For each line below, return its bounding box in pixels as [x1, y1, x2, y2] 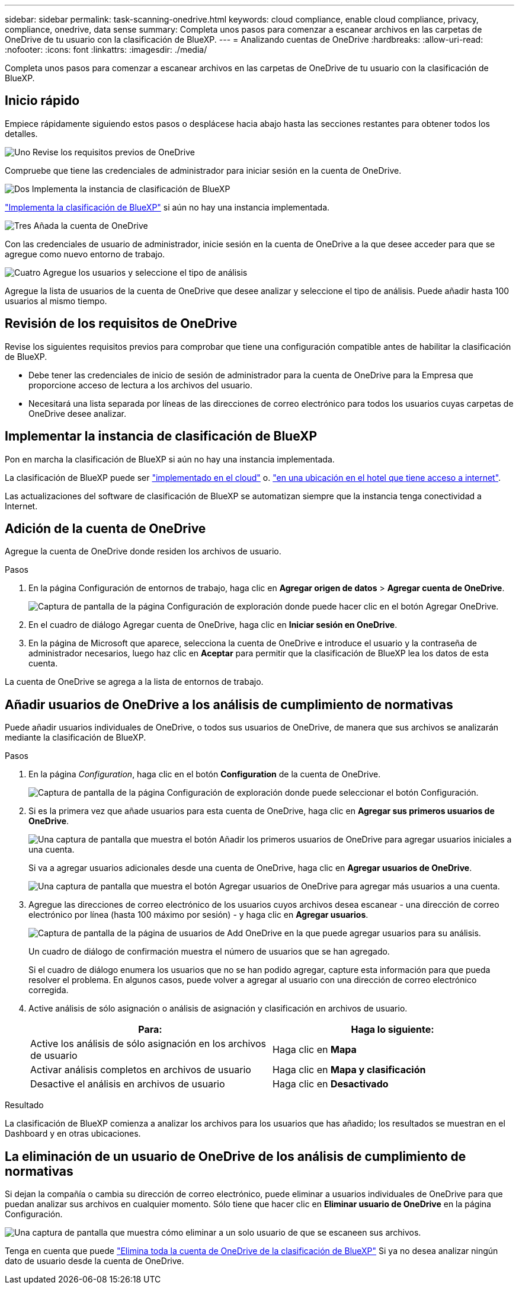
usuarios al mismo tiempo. [5, 295, 107, 306]
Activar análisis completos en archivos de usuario [30, 1064, 251, 1076]
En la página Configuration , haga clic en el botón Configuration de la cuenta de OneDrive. [28, 769, 381, 780]
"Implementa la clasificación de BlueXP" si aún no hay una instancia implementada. [5, 202, 330, 212]
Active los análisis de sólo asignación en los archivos [30, 1038, 267, 1050]
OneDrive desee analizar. [28, 408, 126, 419]
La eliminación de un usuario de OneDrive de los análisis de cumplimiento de [5, 1148, 466, 1164]
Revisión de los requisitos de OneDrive [5, 316, 238, 331]
